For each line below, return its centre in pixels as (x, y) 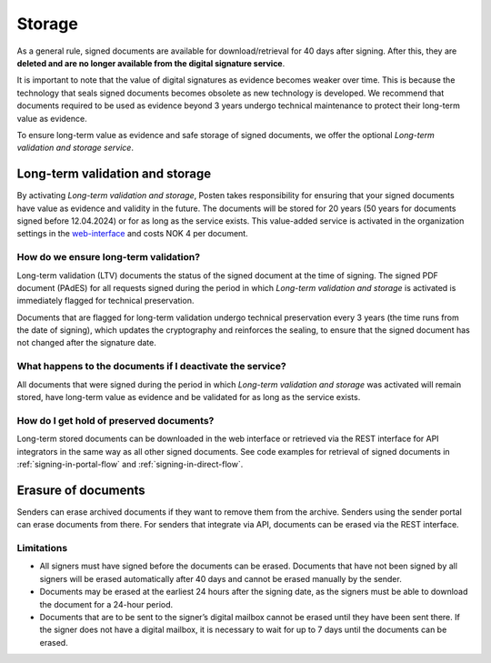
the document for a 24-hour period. (106, 604)
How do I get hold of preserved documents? (115, 420)
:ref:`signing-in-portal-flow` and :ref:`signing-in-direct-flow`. (130, 464)
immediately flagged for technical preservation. (105, 301)
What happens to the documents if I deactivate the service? (151, 367)
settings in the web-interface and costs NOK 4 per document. (133, 234)
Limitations (42, 547)
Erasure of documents (81, 490)
